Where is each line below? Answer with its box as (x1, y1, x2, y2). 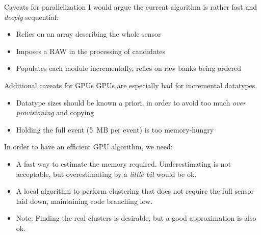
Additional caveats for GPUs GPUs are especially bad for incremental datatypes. (4, 80, 257, 90)
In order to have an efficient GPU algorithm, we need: (4, 141, 173, 152)
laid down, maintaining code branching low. (16, 195, 153, 206)
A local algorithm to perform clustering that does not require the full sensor (16, 186, 254, 196)
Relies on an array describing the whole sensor (16, 29, 161, 39)
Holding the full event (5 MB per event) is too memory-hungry (16, 124, 214, 135)
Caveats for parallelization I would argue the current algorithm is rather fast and (4, 2, 257, 12)
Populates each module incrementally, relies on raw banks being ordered (16, 63, 242, 73)
